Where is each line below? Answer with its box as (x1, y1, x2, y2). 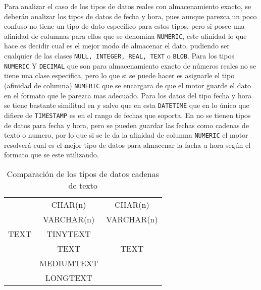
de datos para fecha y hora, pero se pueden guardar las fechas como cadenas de (4, 120, 249, 130)
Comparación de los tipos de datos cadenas (7, 167, 159, 180)
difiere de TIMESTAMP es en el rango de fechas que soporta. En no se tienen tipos (4, 109, 251, 120)
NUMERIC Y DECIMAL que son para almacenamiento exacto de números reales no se (4, 60, 256, 71)
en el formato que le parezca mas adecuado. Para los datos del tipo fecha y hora (4, 90, 252, 100)
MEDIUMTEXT (39, 257, 98, 269)
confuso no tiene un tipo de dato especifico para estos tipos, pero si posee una (4, 21, 245, 31)
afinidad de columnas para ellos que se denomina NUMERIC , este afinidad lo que (4, 30, 247, 41)
